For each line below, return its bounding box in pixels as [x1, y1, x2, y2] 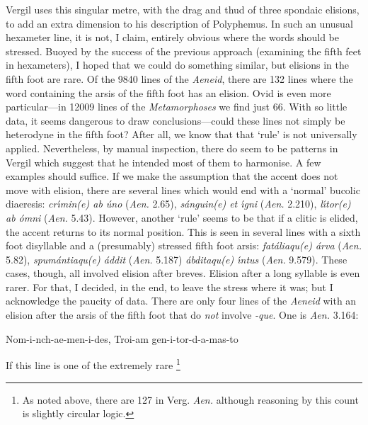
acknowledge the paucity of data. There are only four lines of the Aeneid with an [6, 293, 357, 308]
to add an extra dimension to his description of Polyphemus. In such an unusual [6, 16, 353, 30]
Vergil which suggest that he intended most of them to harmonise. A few [6, 154, 321, 169]
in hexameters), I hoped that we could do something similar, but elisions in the [6, 57, 350, 72]
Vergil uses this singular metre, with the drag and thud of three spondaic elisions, [6, 2, 360, 16]
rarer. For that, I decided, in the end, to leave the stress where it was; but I [6, 279, 333, 294]
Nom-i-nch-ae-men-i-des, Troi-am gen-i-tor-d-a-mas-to [6, 331, 238, 346]
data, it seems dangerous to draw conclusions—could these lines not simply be [6, 113, 345, 127]
